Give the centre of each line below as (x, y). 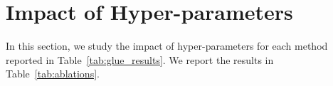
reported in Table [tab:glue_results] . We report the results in (140, 59)
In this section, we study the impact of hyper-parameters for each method (167, 46)
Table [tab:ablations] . (53, 74)
